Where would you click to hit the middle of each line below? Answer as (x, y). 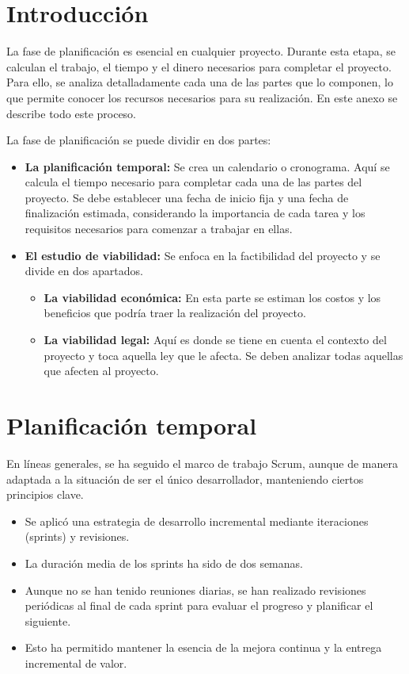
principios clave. (45, 494)
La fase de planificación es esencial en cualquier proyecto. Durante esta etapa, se (201, 51)
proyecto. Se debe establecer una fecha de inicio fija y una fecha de (187, 197)
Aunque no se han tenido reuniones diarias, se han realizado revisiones (195, 590)
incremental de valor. (76, 663)
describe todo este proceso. (72, 113)
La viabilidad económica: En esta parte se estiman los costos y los (212, 297)
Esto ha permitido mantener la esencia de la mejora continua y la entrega (203, 647)
